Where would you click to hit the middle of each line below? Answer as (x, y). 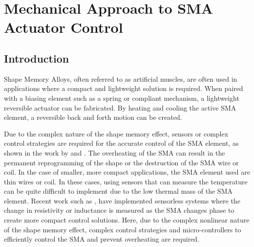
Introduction (37, 58)
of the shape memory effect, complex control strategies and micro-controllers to (123, 229)
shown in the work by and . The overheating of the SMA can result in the (115, 152)
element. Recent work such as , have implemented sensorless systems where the (122, 200)
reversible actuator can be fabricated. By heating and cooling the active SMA (120, 107)
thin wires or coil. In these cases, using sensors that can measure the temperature (126, 181)
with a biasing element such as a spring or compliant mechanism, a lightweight (122, 98)
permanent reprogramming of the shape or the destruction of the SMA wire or (121, 162)
